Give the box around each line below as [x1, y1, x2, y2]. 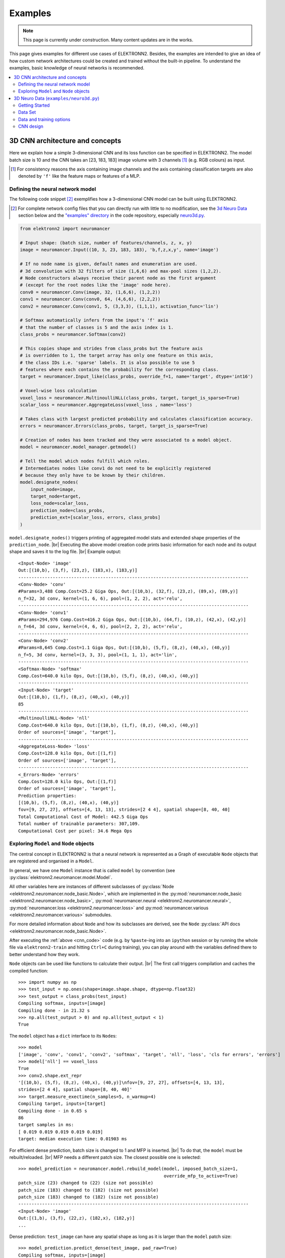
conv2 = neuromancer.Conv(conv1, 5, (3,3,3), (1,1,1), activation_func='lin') [20, 303, 219, 309]
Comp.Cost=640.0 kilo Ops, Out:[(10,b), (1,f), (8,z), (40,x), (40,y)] [18, 722, 199, 728]
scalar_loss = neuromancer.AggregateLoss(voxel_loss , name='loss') [20, 402, 193, 408]
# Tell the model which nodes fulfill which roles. [20, 458, 150, 464]
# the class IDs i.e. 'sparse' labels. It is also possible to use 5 [20, 360, 195, 365]
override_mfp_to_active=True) [163, 1173, 238, 1178]
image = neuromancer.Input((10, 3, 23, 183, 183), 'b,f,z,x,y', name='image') [20, 247, 219, 253]
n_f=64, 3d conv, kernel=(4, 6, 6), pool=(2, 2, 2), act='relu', [18, 624, 183, 630]
